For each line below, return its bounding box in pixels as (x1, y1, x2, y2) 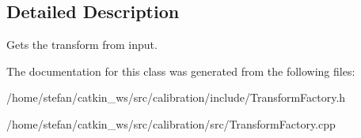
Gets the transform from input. (6, 36, 158, 53)
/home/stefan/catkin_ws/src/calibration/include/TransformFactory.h (6, 89, 346, 106)
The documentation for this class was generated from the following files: (6, 62, 355, 79)
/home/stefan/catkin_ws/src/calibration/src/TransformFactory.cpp (6, 115, 336, 132)
